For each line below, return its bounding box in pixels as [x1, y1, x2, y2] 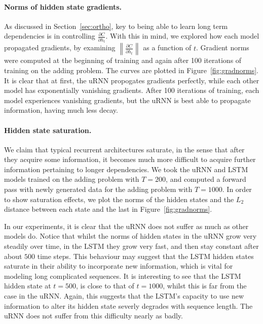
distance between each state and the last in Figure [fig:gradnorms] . [4, 204, 212, 214]
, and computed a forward [166, 174, 246, 184]
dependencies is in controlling [4, 30, 95, 41]
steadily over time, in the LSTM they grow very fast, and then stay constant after [4, 241, 259, 251]
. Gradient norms [196, 42, 249, 53]
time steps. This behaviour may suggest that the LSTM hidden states [37, 250, 254, 261]
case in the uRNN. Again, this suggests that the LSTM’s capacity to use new [4, 290, 244, 301]
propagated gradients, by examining [4, 42, 116, 53]
